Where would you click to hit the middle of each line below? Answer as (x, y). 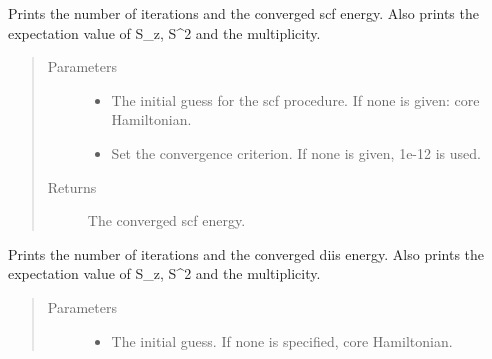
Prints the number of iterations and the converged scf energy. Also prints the (243, 13)
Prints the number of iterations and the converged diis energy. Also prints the (246, 253)
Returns (72, 186)
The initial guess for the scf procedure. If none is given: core (295, 99)
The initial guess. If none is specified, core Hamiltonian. (282, 340)
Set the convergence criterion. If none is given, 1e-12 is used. (296, 152)
